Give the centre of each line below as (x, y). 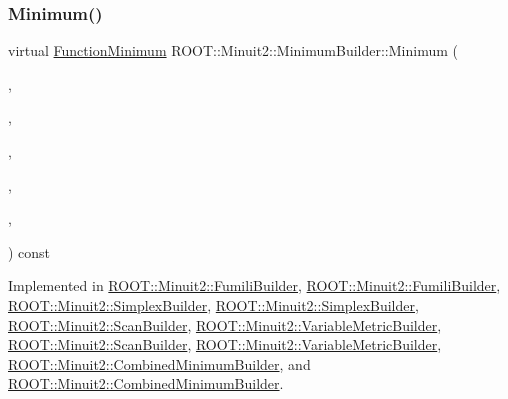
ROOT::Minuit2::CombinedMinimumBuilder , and (159, 363)
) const (29, 251)
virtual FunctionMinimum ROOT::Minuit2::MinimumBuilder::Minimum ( (233, 50)
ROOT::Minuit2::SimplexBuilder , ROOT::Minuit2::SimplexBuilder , (213, 304)
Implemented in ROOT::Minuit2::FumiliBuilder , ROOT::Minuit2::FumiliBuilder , (254, 285)
